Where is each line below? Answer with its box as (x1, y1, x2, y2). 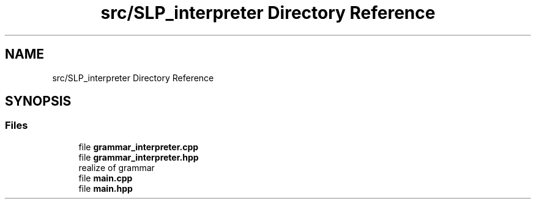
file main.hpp (78, 183, 133, 194)
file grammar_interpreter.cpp (78, 141, 199, 152)
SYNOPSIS (5, 93, 72, 109)
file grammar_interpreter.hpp (78, 151, 199, 162)
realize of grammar (78, 162, 155, 173)
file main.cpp (78, 172, 133, 183)
